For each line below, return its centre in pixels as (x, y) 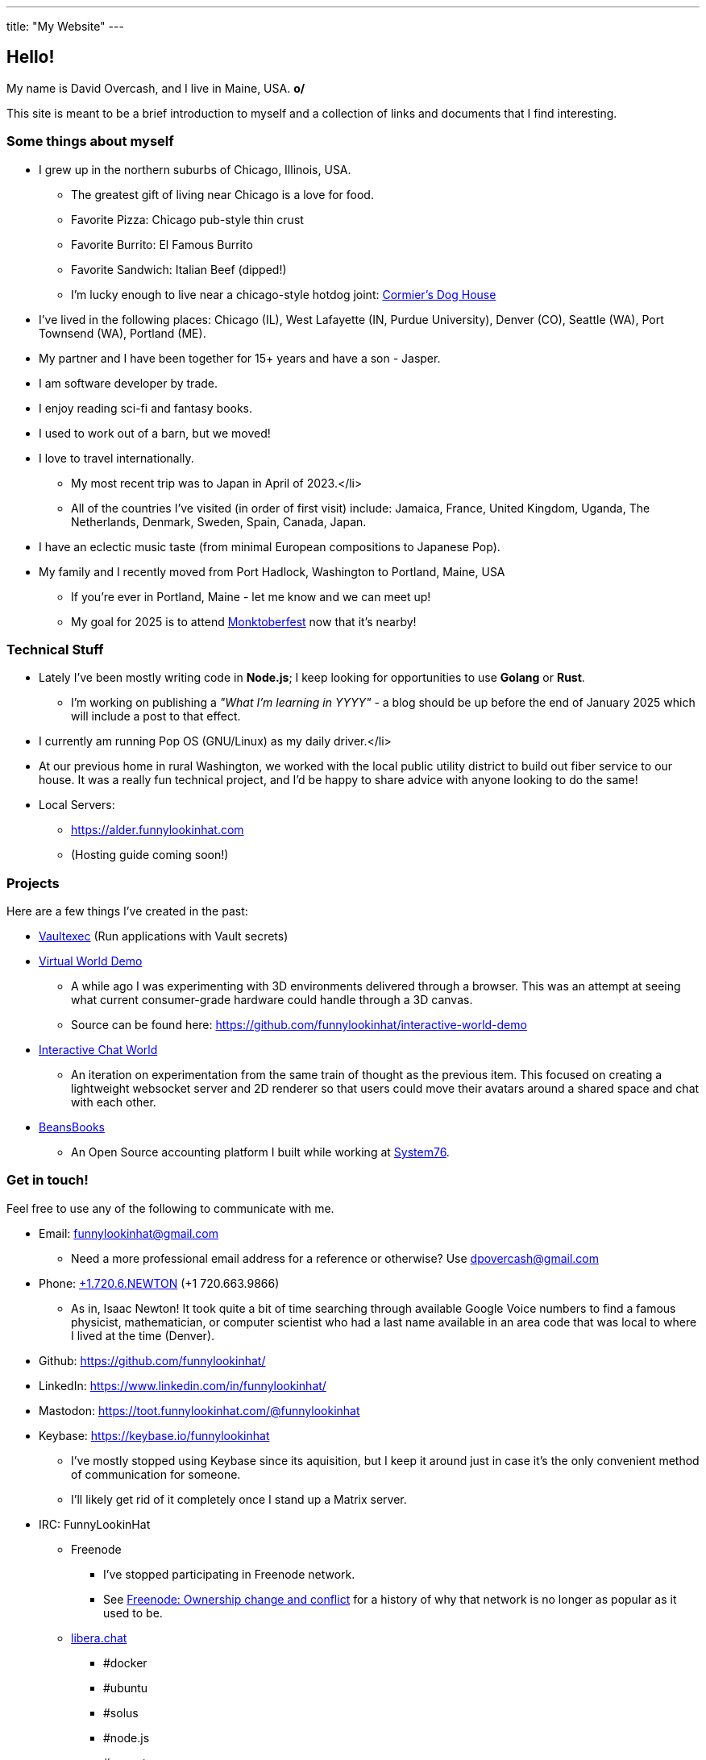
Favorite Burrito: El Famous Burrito (162, 244)
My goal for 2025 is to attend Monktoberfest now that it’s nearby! (244, 621)
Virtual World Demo (91, 961)
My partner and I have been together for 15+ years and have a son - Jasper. (240, 358)
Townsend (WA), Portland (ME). (123, 333)
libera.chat (99, 1638)
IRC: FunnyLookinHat (95, 1524)
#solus (121, 1712)
